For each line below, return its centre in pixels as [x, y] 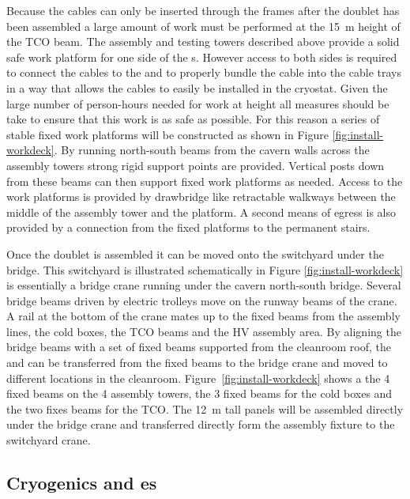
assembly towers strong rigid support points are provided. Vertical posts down [196, 165]
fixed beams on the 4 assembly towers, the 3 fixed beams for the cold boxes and [199, 393]
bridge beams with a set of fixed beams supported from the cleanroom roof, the [199, 347]
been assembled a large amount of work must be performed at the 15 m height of [203, 26]
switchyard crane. [49, 440]
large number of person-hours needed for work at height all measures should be [198, 103]
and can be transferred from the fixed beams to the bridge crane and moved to [197, 363]
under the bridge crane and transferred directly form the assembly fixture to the [201, 424]
